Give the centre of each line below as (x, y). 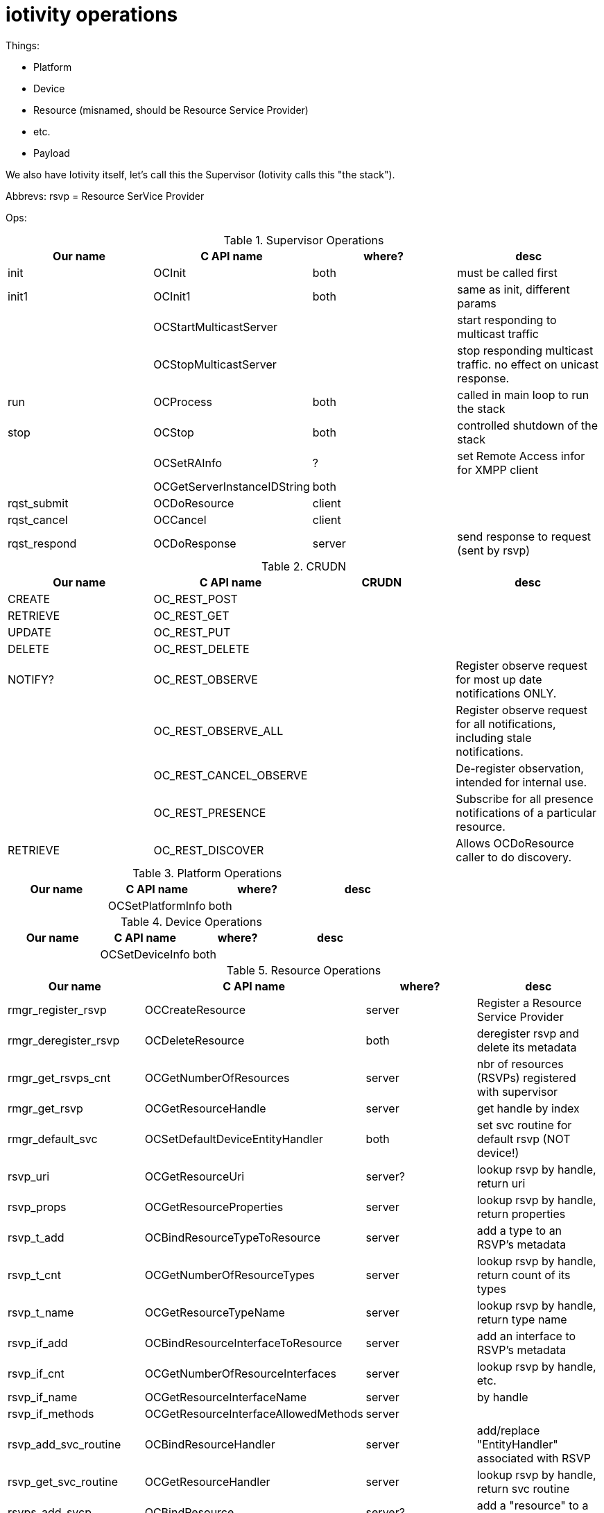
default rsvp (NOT (524, 1139)
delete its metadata (527, 1047)
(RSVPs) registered (526, 1077)
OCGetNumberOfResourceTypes (230, 1275)
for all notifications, (506, 724)
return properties (521, 1214)
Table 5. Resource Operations (304, 970)
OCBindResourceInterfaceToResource (243, 1343)
